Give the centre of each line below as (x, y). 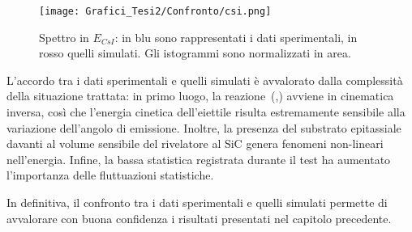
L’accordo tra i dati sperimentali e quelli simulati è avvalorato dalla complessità (205, 80)
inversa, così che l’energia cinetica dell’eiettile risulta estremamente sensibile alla (206, 112)
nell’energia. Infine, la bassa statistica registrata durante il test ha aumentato (199, 159)
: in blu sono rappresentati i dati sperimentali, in (236, 37)
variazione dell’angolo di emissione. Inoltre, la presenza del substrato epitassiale (204, 127)
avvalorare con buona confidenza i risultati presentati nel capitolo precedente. (199, 218)
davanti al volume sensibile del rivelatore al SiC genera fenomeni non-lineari (195, 143)
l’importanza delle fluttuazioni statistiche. (110, 175)
